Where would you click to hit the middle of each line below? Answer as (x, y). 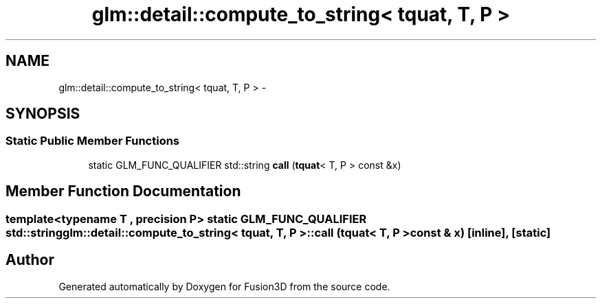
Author (30, 260)
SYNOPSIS (43, 114)
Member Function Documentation (123, 191)
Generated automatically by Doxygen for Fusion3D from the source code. (224, 286)
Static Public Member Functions (93, 141)
